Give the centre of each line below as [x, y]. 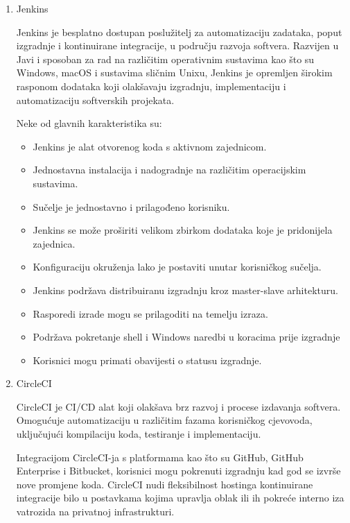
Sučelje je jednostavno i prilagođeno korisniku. [131, 206]
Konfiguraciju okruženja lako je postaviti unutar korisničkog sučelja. [177, 267]
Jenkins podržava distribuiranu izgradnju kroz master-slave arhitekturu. [185, 290]
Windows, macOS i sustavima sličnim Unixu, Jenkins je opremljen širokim [174, 72]
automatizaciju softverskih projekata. [95, 100]
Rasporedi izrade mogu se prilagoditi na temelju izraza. [150, 313]
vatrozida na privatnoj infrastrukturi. [95, 512]
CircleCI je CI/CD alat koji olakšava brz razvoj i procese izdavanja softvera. [178, 406]
